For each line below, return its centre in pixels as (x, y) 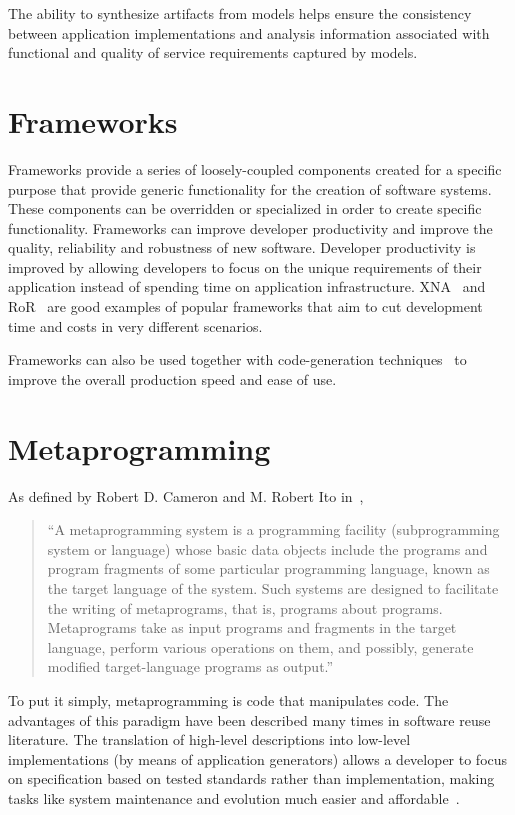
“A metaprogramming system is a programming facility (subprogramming (273, 529)
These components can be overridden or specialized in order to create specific (245, 208)
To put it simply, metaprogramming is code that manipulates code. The (228, 699)
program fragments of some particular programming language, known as (268, 568)
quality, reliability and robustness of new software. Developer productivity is (242, 247)
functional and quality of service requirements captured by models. (213, 52)
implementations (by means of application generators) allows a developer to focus (258, 758)
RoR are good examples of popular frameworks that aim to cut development (245, 306)
